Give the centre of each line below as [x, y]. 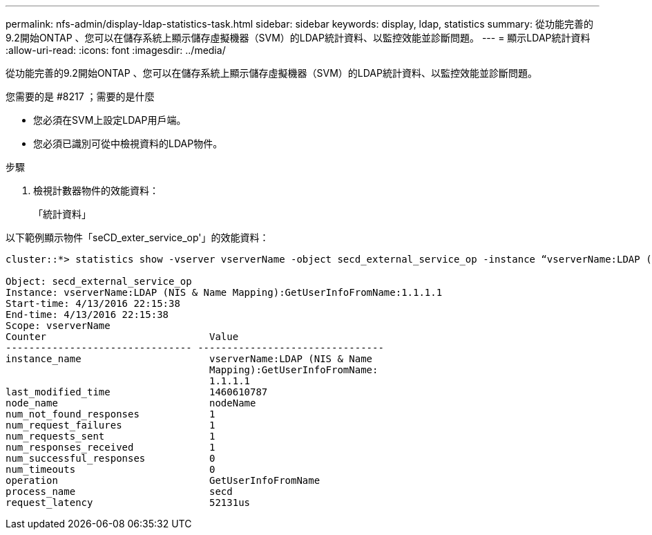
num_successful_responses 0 [111, 458]
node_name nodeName [131, 403]
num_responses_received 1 [111, 447]
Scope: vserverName [58, 326]
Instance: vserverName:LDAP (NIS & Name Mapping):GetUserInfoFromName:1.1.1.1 [224, 292]
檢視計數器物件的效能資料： [96, 190]
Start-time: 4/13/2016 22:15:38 [93, 303]
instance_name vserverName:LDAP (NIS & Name [189, 359]
